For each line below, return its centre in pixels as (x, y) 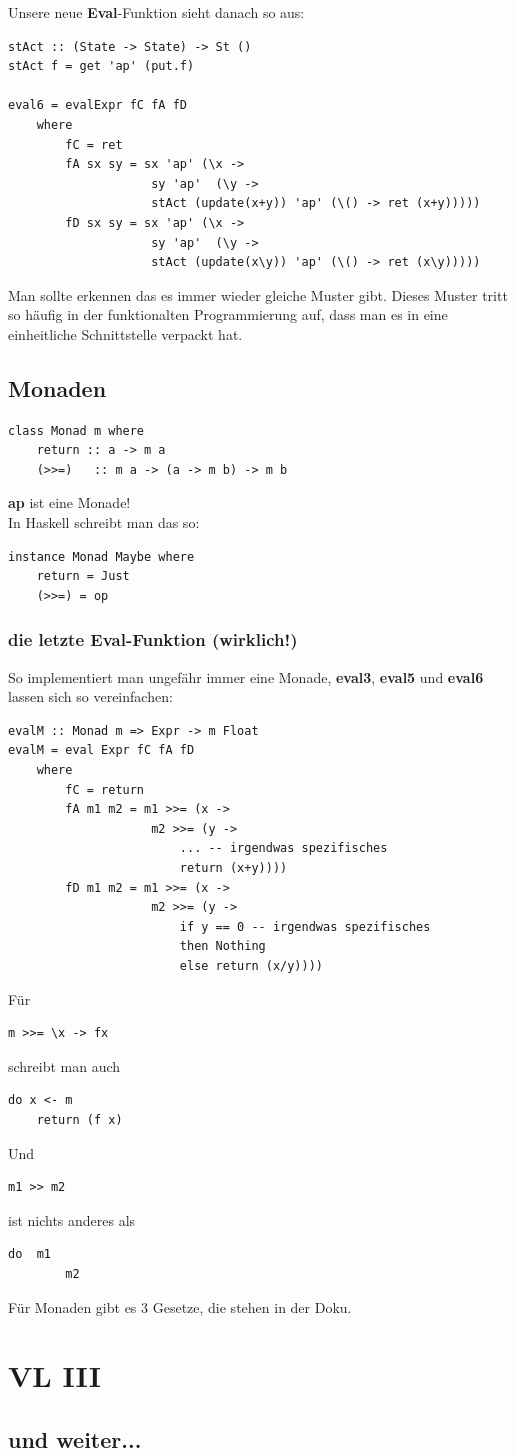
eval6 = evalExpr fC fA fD (97, 105)
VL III (54, 1375)
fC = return (105, 789)
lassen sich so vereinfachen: (90, 696)
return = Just (83, 576)
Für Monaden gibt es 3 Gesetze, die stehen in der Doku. (180, 1306)
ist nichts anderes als (72, 1219)
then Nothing (222, 946)
